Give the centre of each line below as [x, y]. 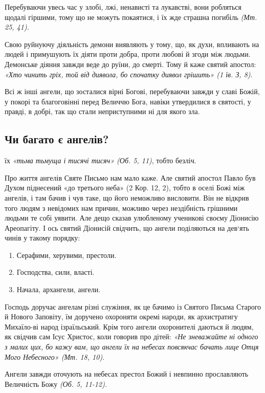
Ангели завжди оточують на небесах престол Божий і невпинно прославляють [127, 374]
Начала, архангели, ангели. [59, 289]
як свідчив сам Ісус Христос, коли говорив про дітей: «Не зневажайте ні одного [131, 336]
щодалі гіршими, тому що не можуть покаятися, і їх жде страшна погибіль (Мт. [131, 17]
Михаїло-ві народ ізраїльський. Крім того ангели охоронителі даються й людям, [129, 326]
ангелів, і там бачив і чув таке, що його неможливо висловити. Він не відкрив [127, 197]
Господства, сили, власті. [56, 272]
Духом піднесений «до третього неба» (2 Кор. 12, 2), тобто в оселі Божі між [125, 188]
